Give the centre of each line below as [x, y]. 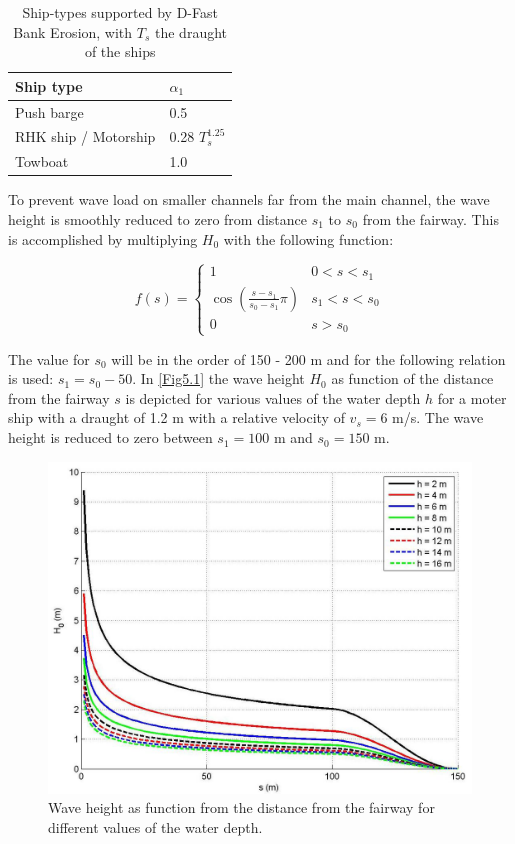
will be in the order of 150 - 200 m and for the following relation [308, 358]
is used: [31, 378]
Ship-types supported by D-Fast [120, 12]
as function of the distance [412, 378]
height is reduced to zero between [110, 437]
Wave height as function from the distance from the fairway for [241, 807]
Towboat [42, 161]
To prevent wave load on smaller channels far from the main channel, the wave [249, 199]
